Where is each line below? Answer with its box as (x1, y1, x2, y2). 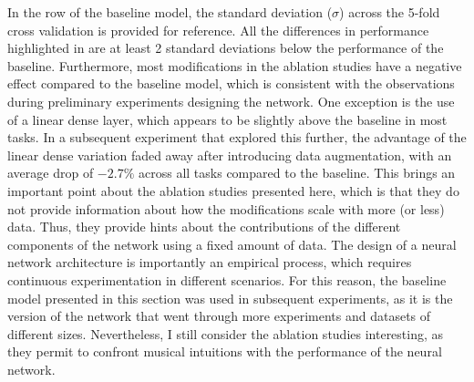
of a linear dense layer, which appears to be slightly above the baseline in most (7, 109, 448, 129)
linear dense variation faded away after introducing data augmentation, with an (7, 145, 452, 164)
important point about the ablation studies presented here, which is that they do (7, 181, 459, 200)
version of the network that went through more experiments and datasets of (7, 306, 431, 325)
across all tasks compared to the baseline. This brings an (139, 163, 456, 182)
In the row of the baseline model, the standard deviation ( (7, 3, 333, 21)
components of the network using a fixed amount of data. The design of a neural (7, 234, 457, 253)
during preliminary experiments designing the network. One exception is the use (7, 91, 455, 110)
